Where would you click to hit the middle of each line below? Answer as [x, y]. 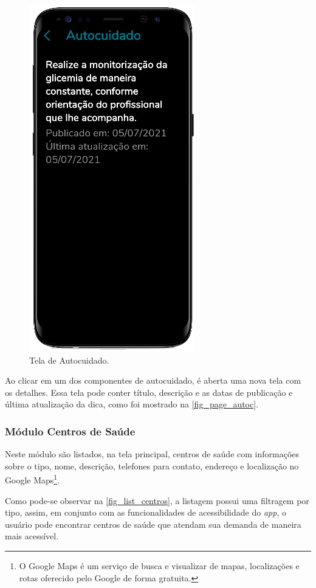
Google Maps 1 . [33, 479]
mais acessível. [32, 536]
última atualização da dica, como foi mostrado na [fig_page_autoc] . [132, 404]
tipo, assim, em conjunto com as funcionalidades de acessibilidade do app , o [146, 512]
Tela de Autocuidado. [69, 360]
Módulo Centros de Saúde [70, 431]
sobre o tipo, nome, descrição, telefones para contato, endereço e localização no [152, 465]
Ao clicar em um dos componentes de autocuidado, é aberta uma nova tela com [153, 380]
